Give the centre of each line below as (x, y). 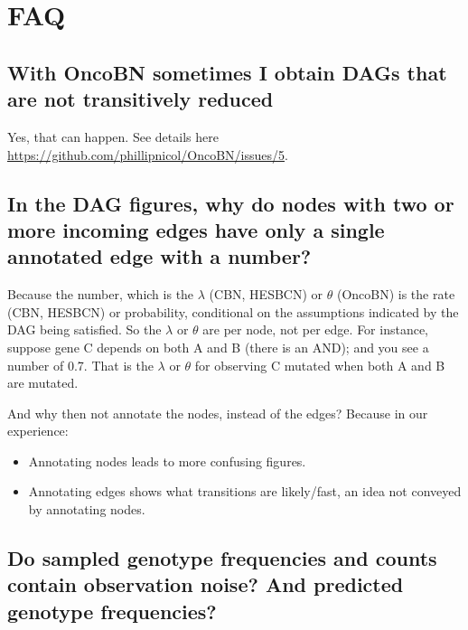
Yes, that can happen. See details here (113, 136)
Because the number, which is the (101, 294)
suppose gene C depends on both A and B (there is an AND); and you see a (218, 347)
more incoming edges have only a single (196, 229)
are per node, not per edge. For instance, (316, 329)
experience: (38, 431)
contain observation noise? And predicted (206, 584)
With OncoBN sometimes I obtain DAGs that (227, 72)
